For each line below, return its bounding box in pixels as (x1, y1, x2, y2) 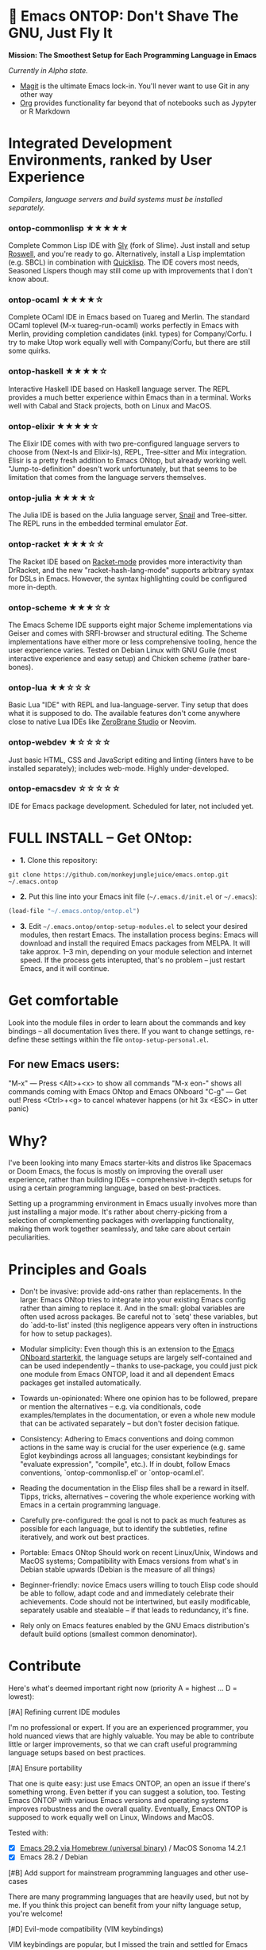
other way (19, 89, 53, 99)
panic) (8, 1104, 29, 1113)
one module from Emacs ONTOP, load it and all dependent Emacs (19, 1370, 235, 1379)
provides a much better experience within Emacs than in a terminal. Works (8, 393, 252, 402)
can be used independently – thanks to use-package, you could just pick (19, 1361, 258, 1371)
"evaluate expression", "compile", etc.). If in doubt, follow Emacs (19, 1460, 230, 1469)
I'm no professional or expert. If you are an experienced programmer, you (8, 1723, 249, 1732)
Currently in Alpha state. (8, 65, 89, 75)
